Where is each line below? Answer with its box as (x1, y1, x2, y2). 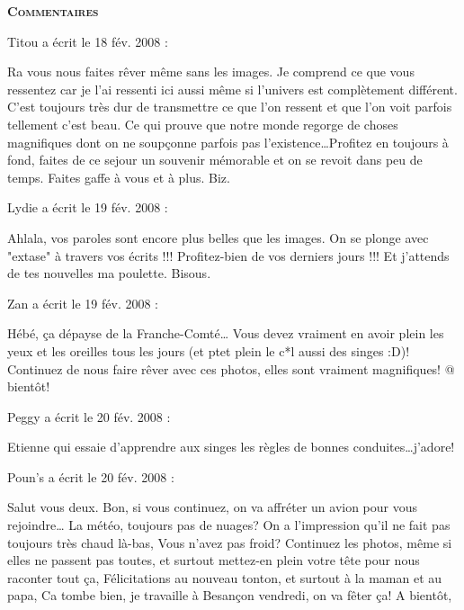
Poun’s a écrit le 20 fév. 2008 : (7, 467, 174, 486)
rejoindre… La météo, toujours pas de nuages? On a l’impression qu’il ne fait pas (7, 516, 451, 534)
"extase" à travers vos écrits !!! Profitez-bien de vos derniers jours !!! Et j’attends (7, 246, 450, 265)
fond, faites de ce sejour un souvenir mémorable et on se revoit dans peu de (7, 150, 423, 169)
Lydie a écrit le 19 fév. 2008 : (7, 198, 168, 217)
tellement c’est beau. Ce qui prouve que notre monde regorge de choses (7, 114, 398, 133)
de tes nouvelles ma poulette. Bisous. (7, 264, 211, 283)
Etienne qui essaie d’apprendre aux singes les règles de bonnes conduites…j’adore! (7, 437, 455, 456)
